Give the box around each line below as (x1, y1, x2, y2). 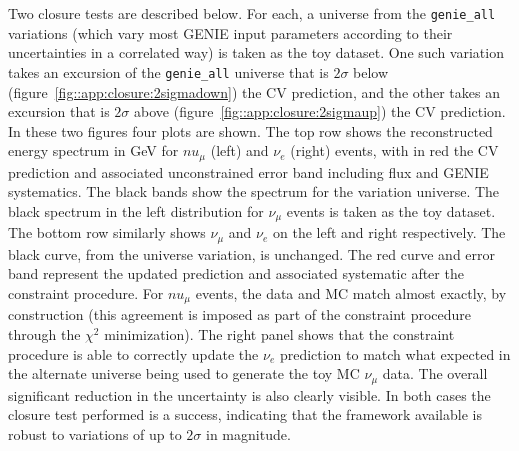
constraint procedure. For (8, 283, 164, 304)
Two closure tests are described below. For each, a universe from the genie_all (8, 3, 496, 23)
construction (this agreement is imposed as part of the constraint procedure (8, 304, 472, 325)
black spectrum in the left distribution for (8, 200, 264, 221)
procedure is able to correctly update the (8, 343, 259, 364)
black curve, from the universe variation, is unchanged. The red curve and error (8, 243, 496, 264)
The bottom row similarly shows (8, 222, 206, 243)
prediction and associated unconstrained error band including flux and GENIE (8, 161, 489, 182)
